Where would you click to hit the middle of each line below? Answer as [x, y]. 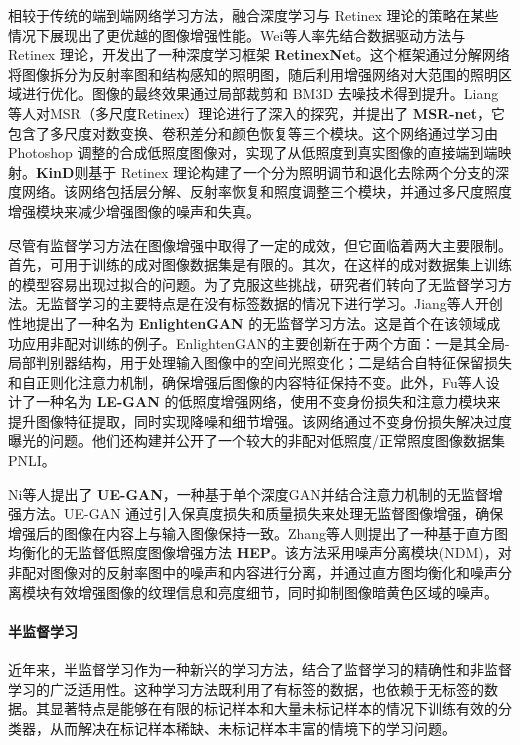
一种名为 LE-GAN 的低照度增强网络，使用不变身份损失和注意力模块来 [268, 401]
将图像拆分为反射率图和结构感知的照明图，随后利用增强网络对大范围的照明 [253, 73]
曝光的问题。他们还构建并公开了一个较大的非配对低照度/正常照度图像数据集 [256, 440]
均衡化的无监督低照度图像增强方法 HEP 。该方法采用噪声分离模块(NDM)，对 [260, 552]
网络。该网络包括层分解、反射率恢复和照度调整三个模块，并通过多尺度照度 [266, 191]
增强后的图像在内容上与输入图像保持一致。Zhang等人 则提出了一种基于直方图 [258, 532]
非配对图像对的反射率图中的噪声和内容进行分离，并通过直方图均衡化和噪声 [253, 572]
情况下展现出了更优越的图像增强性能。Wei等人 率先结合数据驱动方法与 [237, 34]
